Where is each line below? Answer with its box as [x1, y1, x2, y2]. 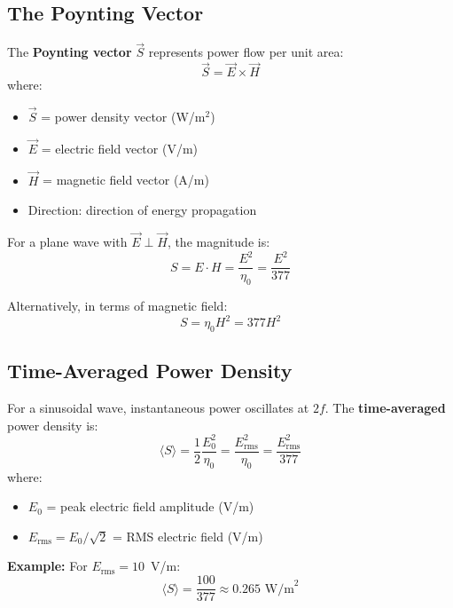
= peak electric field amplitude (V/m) [46, 497, 254, 516]
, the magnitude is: [167, 233, 270, 251]
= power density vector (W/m [41, 107, 206, 126]
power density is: [7, 415, 98, 434]
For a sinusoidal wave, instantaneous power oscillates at [7, 399, 309, 417]
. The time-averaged [324, 399, 446, 417]
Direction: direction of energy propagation [27, 201, 257, 219]
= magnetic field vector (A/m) [43, 170, 209, 189]
